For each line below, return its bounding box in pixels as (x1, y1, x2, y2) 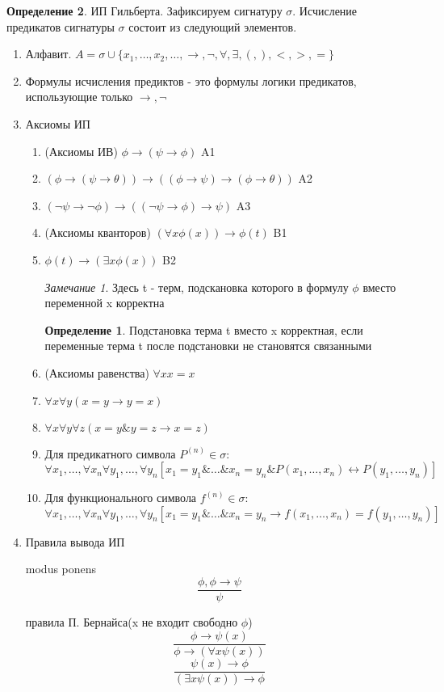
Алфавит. (25, 45, 72, 62)
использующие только (25, 88, 133, 105)
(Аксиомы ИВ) (44, 142, 118, 159)
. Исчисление (292, 2, 358, 19)
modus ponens (25, 560, 97, 577)
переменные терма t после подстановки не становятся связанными (44, 337, 372, 354)
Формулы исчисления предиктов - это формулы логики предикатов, (25, 72, 357, 89)
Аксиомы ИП (25, 115, 90, 132)
